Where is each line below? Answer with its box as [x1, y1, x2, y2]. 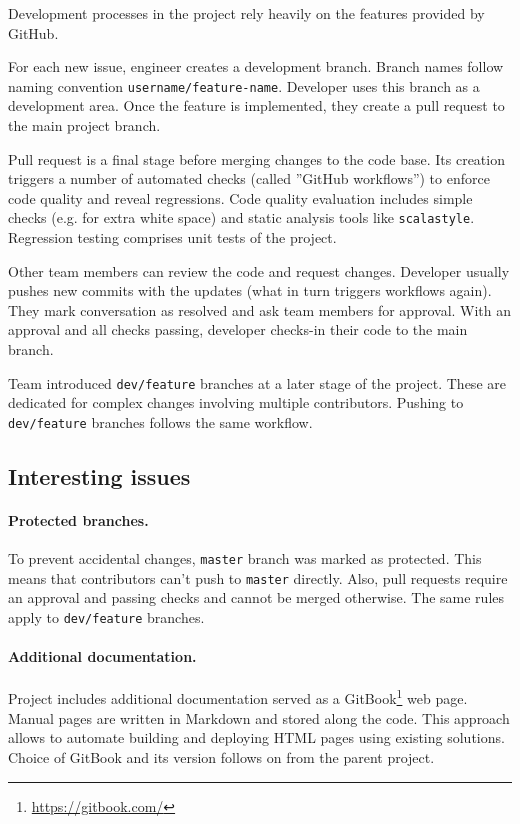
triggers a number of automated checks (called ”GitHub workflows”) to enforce [8, 168, 490, 189]
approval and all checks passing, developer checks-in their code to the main [8, 319, 468, 340]
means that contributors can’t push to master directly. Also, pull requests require [8, 567, 508, 588]
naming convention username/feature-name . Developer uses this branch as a [8, 75, 480, 96]
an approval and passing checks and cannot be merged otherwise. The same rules [8, 587, 505, 608]
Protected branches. [8, 509, 149, 530]
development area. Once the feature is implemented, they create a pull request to [8, 95, 505, 116]
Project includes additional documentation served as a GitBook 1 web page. [8, 685, 468, 709]
